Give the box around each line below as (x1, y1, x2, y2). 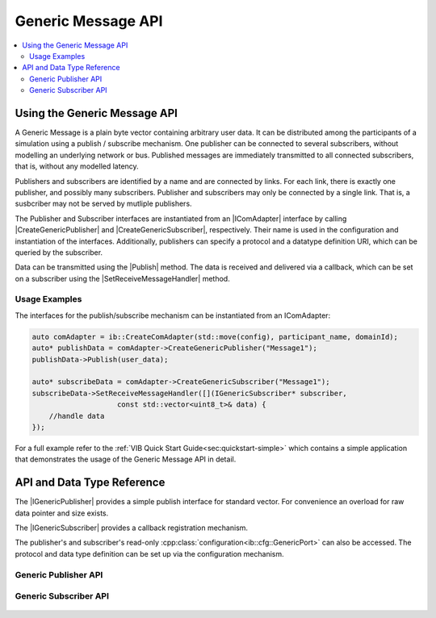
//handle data (48, 411, 105, 420)
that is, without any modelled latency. (15, 161, 139, 171)
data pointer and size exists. (15, 508, 109, 518)
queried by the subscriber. (15, 247, 103, 257)
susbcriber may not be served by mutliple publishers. (15, 198, 193, 209)
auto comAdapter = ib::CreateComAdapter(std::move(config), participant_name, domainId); (31, 332, 399, 341)
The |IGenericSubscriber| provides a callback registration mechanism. (15, 523, 249, 532)
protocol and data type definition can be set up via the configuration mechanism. (15, 549, 284, 558)
